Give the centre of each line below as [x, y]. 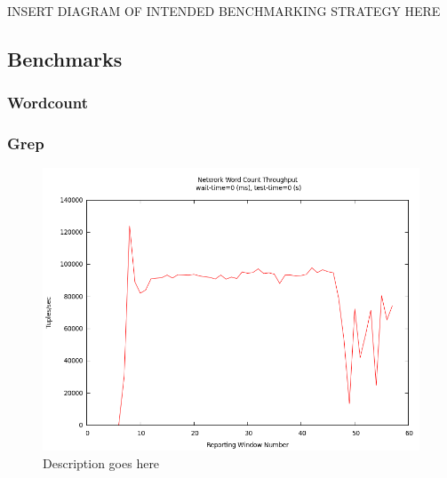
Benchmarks [65, 58]
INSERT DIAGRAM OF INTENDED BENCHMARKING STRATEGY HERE [224, 11]
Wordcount [48, 103]
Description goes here [101, 463]
